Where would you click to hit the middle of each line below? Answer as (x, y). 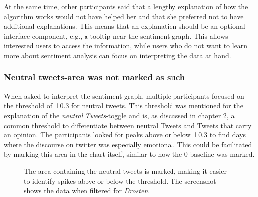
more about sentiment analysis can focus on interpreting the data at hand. (118, 55)
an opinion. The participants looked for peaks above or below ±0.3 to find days (125, 135)
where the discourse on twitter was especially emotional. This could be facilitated (128, 144)
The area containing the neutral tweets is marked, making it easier (125, 170)
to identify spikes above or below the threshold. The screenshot (120, 180)
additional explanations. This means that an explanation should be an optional (125, 26)
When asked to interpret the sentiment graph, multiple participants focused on (124, 96)
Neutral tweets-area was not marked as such (95, 77)
